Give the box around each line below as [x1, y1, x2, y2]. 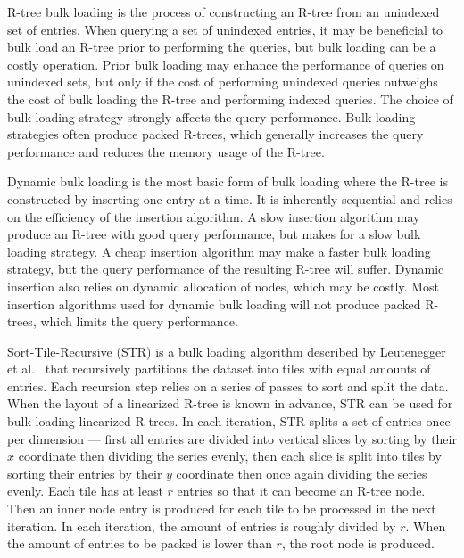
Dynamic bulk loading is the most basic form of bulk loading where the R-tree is [7, 172, 448, 191]
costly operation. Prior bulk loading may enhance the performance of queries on [7, 54, 444, 73]
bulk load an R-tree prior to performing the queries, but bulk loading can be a [7, 37, 436, 56]
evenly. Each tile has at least [7, 481, 163, 500]
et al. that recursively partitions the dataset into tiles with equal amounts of [7, 359, 431, 378]
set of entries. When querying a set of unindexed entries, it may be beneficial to [7, 20, 443, 38]
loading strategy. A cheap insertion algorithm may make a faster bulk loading [7, 242, 431, 260]
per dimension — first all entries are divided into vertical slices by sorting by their [7, 429, 457, 447]
